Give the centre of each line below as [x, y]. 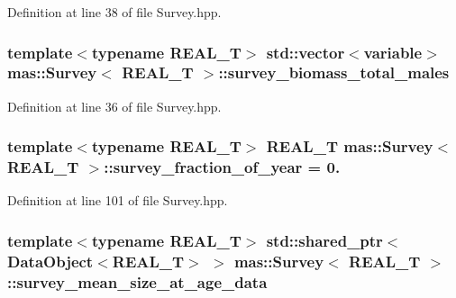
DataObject [50, 261]
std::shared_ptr [324, 240]
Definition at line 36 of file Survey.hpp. [114, 106]
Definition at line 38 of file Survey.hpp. [114, 12]
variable [393, 52]
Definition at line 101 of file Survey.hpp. [118, 200]
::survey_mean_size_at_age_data [137, 281]
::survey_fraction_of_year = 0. [222, 167]
